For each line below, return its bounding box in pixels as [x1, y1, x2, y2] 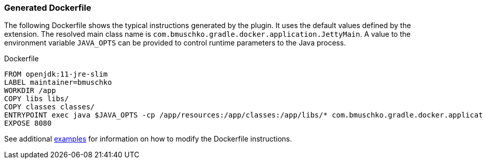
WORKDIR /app [4, 86, 56, 95]
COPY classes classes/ [4, 103, 95, 111]
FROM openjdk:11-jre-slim [4, 70, 108, 79]
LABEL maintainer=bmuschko [4, 78, 112, 87]
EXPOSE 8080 [4, 119, 52, 128]
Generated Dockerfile [4, 3, 92, 13]
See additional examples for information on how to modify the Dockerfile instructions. [4, 134, 292, 144]
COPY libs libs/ [4, 95, 69, 103]
